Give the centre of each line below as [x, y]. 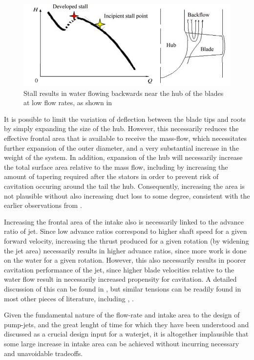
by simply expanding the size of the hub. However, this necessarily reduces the [121, 128]
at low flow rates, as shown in [68, 102]
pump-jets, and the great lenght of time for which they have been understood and [127, 324]
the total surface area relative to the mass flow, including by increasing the [116, 167]
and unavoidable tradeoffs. [43, 353]
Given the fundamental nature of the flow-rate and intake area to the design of [122, 315]
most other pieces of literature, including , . [69, 298]
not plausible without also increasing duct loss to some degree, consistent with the [127, 195]
